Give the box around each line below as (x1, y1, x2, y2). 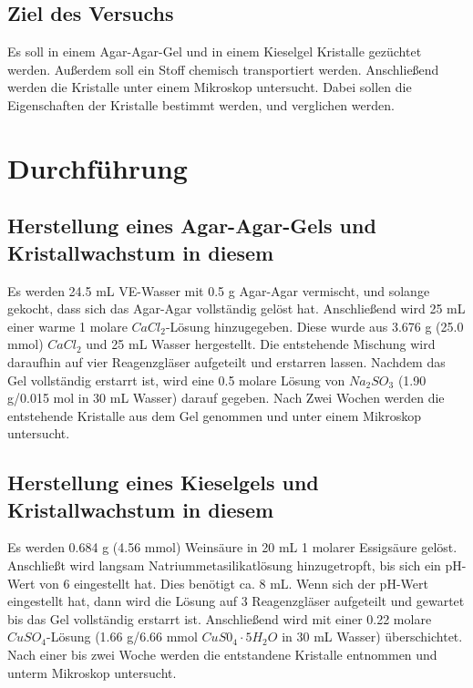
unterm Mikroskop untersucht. (7, 662, 177, 682)
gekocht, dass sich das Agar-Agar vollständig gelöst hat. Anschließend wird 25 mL (7, 299, 466, 318)
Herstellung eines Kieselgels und (7, 468, 319, 497)
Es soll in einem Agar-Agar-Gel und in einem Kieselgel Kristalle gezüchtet (7, 42, 422, 61)
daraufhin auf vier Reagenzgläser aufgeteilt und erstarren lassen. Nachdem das (7, 352, 446, 371)
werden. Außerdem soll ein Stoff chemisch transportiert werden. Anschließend (7, 59, 439, 78)
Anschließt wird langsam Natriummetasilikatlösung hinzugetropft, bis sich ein (7, 556, 441, 575)
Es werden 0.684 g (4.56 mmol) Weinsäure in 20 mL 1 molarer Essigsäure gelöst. (7, 538, 458, 557)
